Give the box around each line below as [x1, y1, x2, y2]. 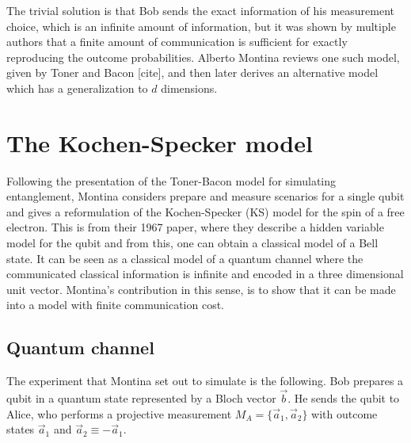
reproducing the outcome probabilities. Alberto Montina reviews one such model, [6, 48, 400, 65]
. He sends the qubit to [287, 390, 400, 407]
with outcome [311, 405, 378, 422]
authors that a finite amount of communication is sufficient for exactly [6, 33, 348, 50]
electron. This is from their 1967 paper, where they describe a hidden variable [6, 219, 384, 235]
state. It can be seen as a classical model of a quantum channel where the [6, 250, 363, 266]
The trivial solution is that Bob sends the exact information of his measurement [6, 2, 394, 18]
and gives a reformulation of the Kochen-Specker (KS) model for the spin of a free [6, 203, 405, 220]
